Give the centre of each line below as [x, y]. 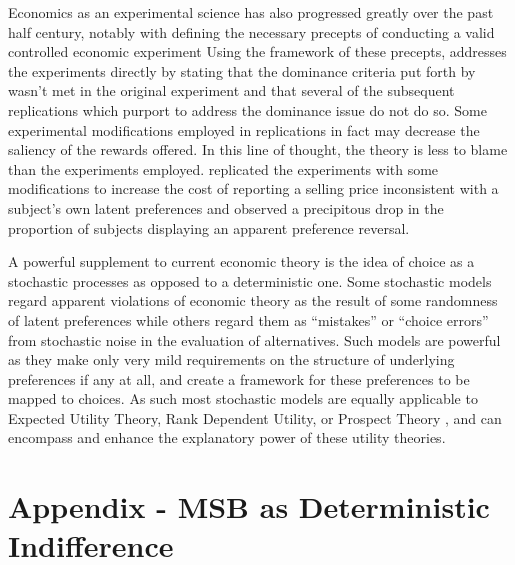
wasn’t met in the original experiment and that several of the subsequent [231, 90]
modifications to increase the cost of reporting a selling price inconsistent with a [253, 188]
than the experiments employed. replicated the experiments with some [223, 168]
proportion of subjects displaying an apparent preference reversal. [209, 227]
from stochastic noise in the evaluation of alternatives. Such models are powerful [254, 339]
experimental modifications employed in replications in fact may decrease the [244, 129]
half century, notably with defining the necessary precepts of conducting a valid [251, 31]
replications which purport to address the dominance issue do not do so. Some [247, 109]
